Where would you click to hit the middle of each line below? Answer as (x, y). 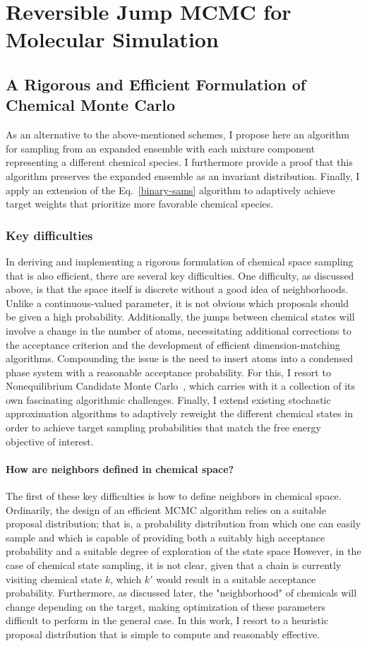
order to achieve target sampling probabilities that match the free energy (163, 427)
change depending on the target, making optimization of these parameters (166, 606)
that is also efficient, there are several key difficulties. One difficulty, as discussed (180, 275)
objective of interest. (50, 441)
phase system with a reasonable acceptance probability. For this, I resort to (168, 372)
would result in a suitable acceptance (236, 579)
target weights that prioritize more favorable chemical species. (140, 204)
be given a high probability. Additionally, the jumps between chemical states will (180, 317)
